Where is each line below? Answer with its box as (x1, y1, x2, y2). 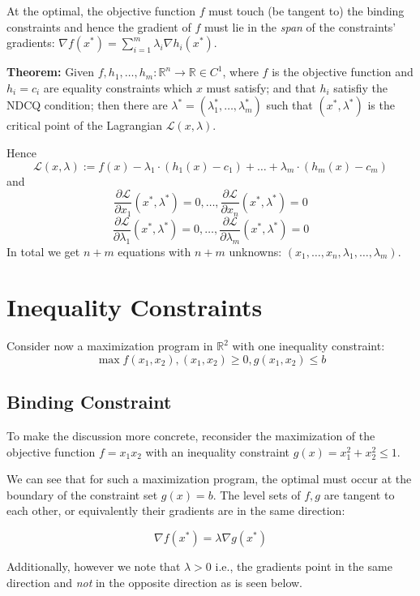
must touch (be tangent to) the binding (208, 2, 405, 19)
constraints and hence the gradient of (6, 18, 191, 35)
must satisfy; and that (206, 79, 316, 96)
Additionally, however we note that (6, 558, 181, 575)
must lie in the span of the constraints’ (204, 18, 396, 35)
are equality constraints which (43, 79, 193, 96)
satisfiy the (333, 79, 388, 96)
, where (222, 63, 259, 80)
